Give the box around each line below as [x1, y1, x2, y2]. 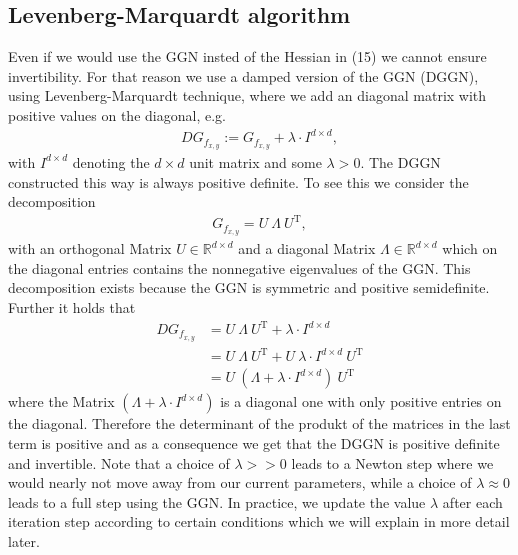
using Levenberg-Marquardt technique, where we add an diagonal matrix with [8, 85, 487, 106]
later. [8, 531, 40, 552]
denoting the [72, 151, 150, 172]
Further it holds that [8, 296, 136, 317]
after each [442, 491, 503, 512]
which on [442, 238, 498, 259]
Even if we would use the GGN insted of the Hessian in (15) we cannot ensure [8, 46, 487, 67]
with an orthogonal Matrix [8, 238, 172, 259]
